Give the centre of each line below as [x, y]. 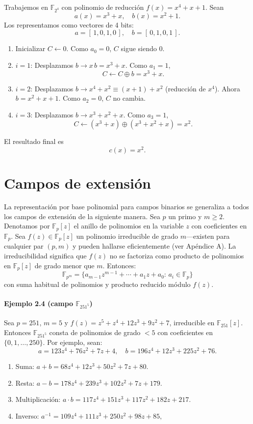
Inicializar [30, 48]
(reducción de [186, 88]
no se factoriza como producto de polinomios [177, 255]
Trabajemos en [26, 7]
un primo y [185, 216]
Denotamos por [27, 226]
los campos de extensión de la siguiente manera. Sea [82, 216]
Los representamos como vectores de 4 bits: [69, 24]
